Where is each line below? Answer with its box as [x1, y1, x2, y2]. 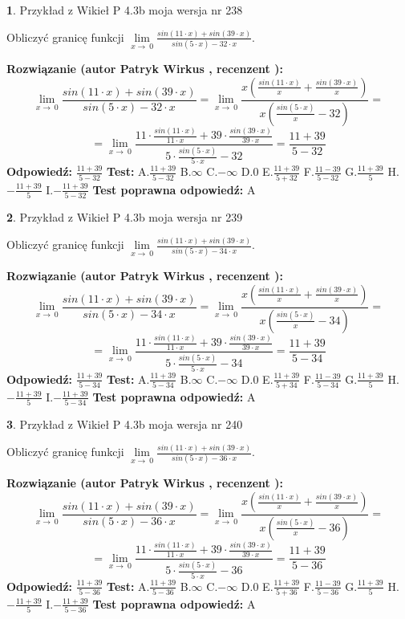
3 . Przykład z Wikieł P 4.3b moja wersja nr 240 [6, 416, 243, 433]
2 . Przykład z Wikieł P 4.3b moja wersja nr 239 [6, 209, 243, 226]
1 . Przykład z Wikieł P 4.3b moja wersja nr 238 [6, 2, 243, 18]
